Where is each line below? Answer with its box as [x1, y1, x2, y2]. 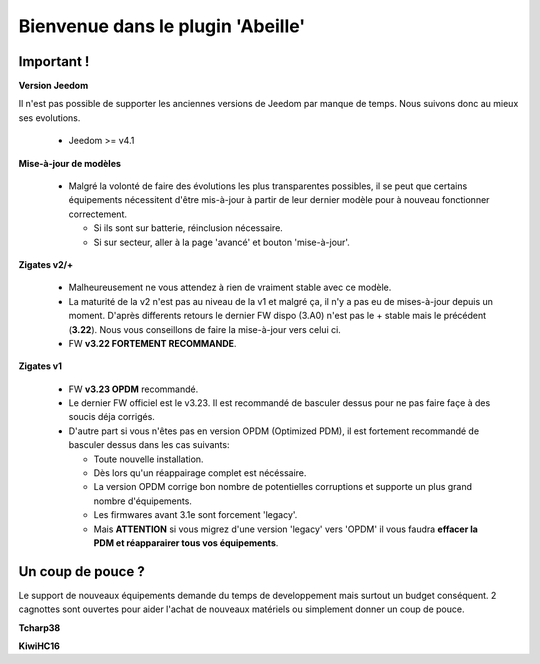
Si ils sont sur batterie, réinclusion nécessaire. [93, 222, 284, 234]
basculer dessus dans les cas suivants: [68, 439, 230, 451]
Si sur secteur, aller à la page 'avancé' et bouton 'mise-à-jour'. [93, 236, 350, 248]
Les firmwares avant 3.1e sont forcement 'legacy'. [93, 509, 298, 521]
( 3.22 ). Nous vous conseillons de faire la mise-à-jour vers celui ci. [68, 323, 342, 335]
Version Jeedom [18, 80, 89, 92]
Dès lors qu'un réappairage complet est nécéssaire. [93, 467, 307, 479]
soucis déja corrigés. [68, 411, 155, 423]
